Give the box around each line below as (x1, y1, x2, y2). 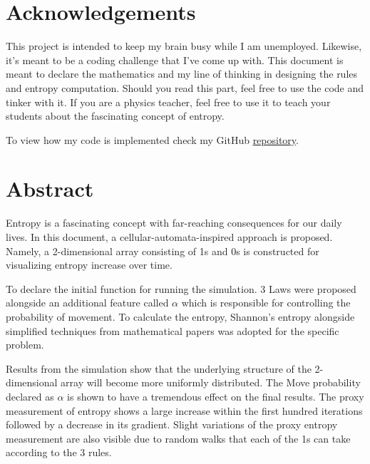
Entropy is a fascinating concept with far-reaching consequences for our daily (6, 215, 342, 230)
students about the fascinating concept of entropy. (6, 108, 225, 123)
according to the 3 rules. (6, 445, 112, 460)
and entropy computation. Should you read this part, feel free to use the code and (6, 80, 364, 95)
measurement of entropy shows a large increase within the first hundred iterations (6, 403, 363, 418)
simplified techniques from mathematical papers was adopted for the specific (6, 323, 339, 338)
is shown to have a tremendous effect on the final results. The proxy (67, 388, 364, 403)
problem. (6, 337, 44, 352)
